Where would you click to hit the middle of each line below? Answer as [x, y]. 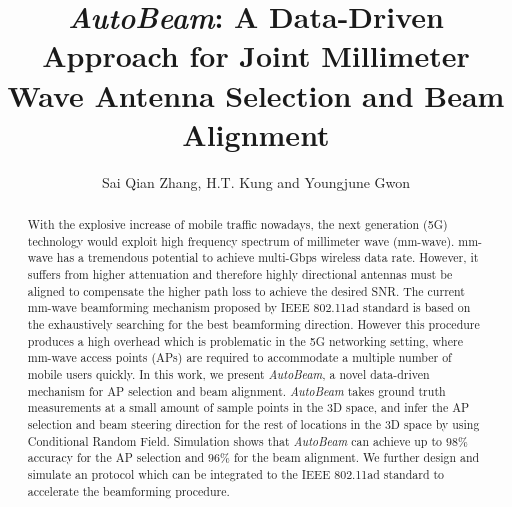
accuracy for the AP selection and [116, 457]
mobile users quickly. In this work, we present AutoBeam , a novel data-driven [228, 373]
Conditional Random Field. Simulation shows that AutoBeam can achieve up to [234, 440]
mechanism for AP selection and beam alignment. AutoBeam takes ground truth [236, 390]
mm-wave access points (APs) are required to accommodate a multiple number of [239, 357]
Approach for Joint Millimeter [256, 55]
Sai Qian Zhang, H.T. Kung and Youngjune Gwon [256, 181]
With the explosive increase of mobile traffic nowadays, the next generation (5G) [237, 224]
